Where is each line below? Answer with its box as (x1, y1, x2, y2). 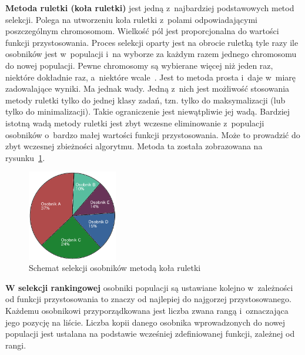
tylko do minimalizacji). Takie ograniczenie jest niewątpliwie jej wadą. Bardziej (5, 105, 290, 118)
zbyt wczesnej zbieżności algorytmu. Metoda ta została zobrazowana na (5, 140, 263, 152)
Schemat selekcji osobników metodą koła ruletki (29, 262, 201, 274)
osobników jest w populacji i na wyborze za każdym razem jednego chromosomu (5, 48, 297, 60)
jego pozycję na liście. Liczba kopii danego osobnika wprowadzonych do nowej (5, 316, 285, 328)
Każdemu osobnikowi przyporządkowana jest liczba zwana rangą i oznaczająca (5, 304, 289, 316)
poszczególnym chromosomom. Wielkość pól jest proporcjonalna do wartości (5, 25, 279, 37)
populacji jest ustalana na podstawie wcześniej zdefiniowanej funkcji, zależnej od (5, 327, 295, 340)
